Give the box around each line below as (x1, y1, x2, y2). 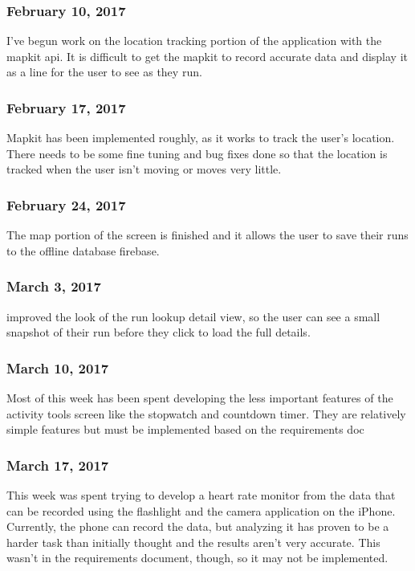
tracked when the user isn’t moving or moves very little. (6, 161, 282, 177)
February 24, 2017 (6, 194, 126, 214)
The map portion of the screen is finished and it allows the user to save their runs (6, 226, 409, 243)
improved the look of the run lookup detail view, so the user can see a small (6, 308, 380, 324)
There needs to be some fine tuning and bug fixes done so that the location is (6, 145, 388, 161)
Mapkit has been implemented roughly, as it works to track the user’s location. (6, 129, 395, 146)
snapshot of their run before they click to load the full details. (6, 324, 311, 341)
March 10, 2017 (6, 357, 109, 377)
